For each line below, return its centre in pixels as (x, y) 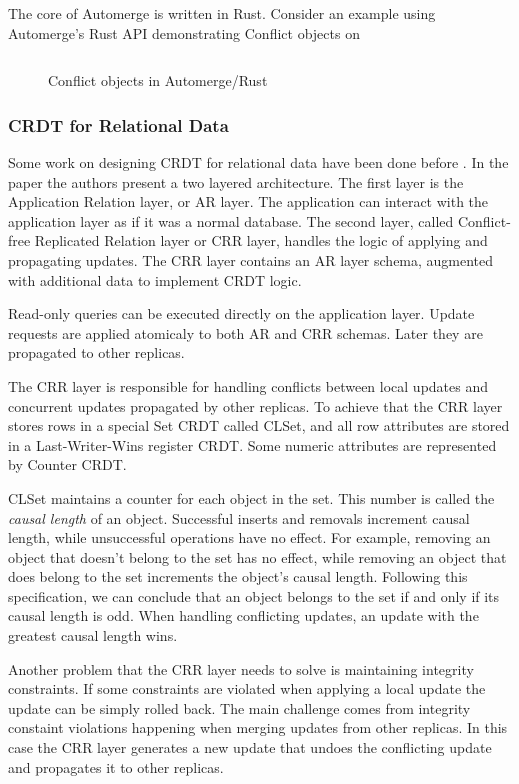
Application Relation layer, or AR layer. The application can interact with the (248, 201)
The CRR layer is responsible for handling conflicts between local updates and (248, 385)
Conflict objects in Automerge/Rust (158, 80)
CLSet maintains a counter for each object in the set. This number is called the (251, 497)
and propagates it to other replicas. (116, 766)
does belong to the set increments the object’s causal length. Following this (238, 576)
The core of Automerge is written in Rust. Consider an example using (222, 13)
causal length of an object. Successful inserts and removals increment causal (239, 517)
